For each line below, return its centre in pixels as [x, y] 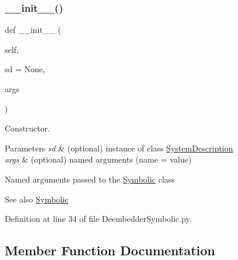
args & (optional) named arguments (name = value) [98, 159]
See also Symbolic [37, 199]
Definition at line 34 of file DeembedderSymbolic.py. [98, 219]
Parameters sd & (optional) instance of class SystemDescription [119, 148]
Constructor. [28, 128]
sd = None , [25, 69]
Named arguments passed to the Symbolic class [90, 179]
